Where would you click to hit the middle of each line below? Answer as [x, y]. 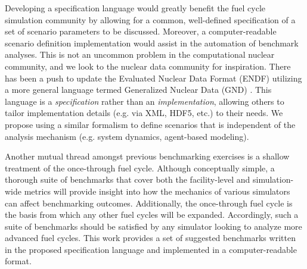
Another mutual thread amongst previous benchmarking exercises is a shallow [147, 156]
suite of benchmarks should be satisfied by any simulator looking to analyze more [153, 226]
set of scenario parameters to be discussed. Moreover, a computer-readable [141, 31]
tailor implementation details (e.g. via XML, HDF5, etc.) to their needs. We [144, 113]
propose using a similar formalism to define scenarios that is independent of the [150, 124]
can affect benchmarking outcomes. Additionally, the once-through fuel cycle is [149, 203]
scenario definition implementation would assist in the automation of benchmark [152, 43]
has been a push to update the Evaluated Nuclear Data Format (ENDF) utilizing [153, 78]
